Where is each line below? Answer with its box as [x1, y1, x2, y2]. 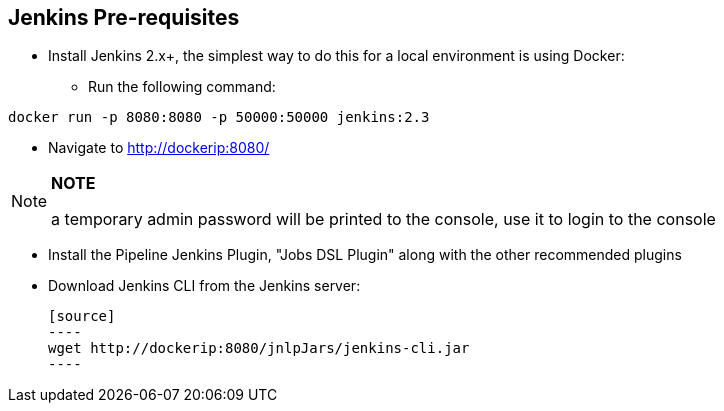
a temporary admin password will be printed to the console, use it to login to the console [51, 209, 716, 230]
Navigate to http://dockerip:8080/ [48, 139, 270, 157]
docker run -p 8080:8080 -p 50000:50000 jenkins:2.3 [8, 109, 430, 126]
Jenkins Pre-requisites [8, 5, 240, 30]
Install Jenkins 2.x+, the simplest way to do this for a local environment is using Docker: [48, 47, 625, 65]
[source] [48, 308, 116, 325]
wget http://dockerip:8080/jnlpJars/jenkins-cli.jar [48, 340, 470, 357]
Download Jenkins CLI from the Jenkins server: [48, 277, 361, 295]
